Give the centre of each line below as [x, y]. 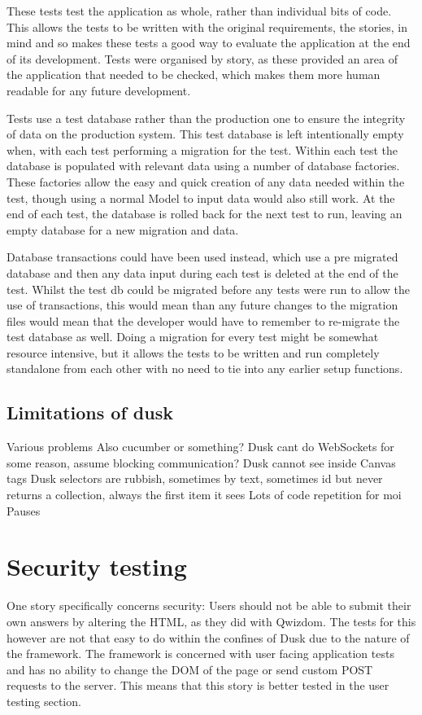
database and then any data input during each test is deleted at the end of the [202, 272]
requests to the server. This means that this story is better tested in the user [198, 685]
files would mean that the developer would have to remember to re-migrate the [203, 320]
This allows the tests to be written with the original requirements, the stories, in [207, 26]
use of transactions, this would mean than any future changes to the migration [202, 305]
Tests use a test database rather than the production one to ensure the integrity [206, 118]
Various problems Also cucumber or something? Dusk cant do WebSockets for [200, 447]
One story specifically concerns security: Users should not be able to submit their [209, 605]
